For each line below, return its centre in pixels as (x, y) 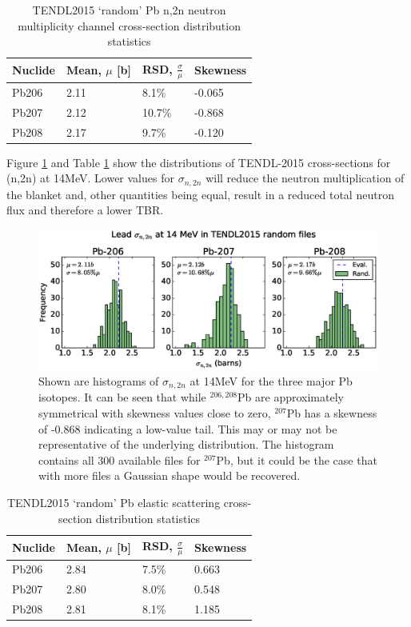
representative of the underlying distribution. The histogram (186, 444)
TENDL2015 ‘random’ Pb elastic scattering (114, 503)
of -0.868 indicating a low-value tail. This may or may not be (188, 428)
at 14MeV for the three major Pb (271, 381)
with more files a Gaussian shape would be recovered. (170, 475)
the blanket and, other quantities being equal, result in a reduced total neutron (200, 194)
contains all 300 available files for (120, 459)
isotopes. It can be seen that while (122, 397)
